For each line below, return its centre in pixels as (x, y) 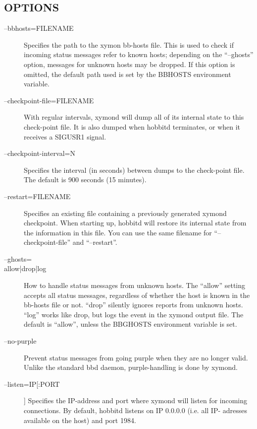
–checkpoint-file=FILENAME (49, 100)
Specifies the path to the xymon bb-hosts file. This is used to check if (129, 44)
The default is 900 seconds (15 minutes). (85, 179)
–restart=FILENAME (37, 196)
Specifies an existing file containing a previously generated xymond (125, 213)
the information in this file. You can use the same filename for (118, 232)
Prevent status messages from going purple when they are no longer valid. (136, 357)
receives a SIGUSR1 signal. (65, 136)
